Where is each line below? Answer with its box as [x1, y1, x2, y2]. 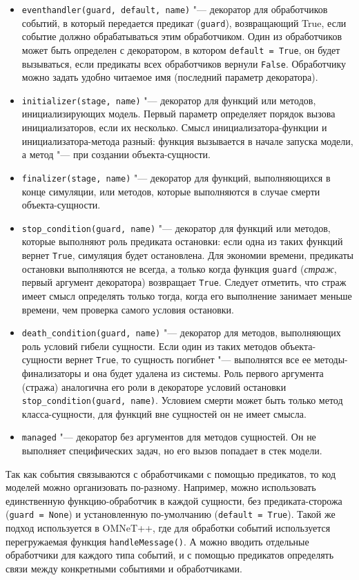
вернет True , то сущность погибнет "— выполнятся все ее [65, 352, 311, 367]
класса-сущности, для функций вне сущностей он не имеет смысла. [21, 406, 307, 420]
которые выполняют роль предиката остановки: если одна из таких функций [21, 234, 343, 249]
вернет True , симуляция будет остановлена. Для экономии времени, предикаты [21, 247, 353, 262]
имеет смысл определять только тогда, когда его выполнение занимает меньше [21, 288, 352, 302]
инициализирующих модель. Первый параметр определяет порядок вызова [21, 106, 336, 121]
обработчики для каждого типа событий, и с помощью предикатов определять [6, 548, 334, 562]
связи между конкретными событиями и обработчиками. [6, 561, 242, 575]
